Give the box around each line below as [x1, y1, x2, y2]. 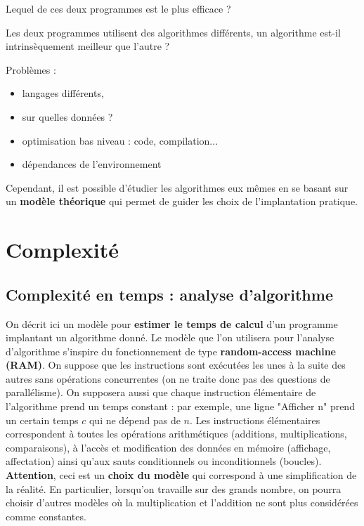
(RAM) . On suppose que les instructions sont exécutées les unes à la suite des [6, 357, 346, 372]
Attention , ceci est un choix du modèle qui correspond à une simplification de [6, 468, 357, 482]
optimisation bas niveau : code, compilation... [22, 133, 219, 147]
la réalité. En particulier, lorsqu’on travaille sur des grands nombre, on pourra [6, 481, 342, 496]
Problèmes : [6, 62, 56, 77]
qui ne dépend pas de [89, 412, 181, 427]
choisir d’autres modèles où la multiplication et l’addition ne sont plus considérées [6, 495, 358, 510]
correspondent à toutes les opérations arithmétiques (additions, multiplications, [6, 426, 347, 441]
